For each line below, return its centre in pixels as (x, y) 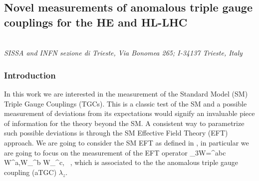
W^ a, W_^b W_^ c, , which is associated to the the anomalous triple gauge (121, 162)
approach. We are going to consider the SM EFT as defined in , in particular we (127, 142)
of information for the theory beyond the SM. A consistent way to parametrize (124, 123)
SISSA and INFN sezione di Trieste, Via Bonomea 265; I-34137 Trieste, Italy (123, 53)
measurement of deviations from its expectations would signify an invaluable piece (129, 113)
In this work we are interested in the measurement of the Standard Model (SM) (126, 93)
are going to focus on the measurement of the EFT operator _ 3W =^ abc (115, 152)
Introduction (30, 75)
